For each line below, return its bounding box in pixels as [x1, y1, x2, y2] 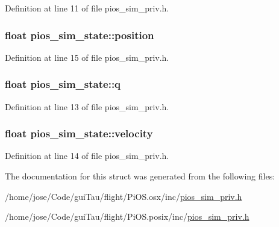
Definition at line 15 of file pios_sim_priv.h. [5, 51, 169, 63]
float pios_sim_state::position [5, 27, 154, 42]
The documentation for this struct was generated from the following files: [5, 170, 275, 182]
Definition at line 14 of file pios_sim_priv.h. [5, 149, 169, 162]
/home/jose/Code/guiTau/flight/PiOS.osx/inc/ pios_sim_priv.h [5, 190, 242, 202]
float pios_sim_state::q [5, 76, 121, 92]
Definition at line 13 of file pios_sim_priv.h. [5, 100, 169, 113]
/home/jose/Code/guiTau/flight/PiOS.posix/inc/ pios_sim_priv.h [5, 210, 249, 223]
